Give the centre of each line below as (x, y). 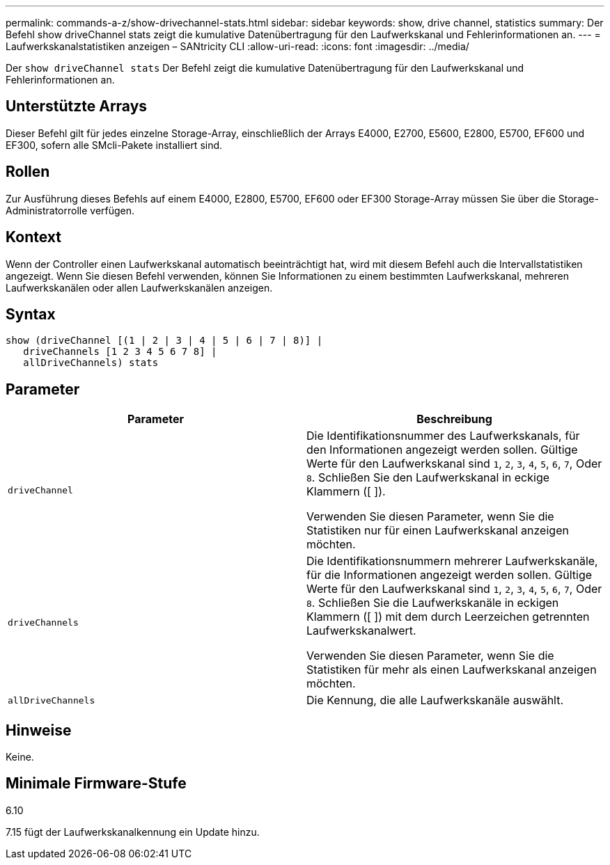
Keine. (20, 757)
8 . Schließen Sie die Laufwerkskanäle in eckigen (433, 603)
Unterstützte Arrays (77, 106)
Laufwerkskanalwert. (361, 631)
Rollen (28, 172)
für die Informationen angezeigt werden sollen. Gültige (449, 575)
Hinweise (39, 730)
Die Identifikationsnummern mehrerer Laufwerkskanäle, (452, 561)
